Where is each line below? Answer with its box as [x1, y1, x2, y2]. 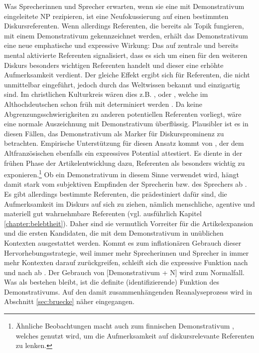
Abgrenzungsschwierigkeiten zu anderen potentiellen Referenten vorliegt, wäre [4, 108, 242, 119]
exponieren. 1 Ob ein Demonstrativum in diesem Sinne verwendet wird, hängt [4, 168, 239, 179]
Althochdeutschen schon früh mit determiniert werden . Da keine [4, 98, 202, 109]
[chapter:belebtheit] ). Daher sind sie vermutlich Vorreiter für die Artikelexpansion [4, 218, 254, 228]
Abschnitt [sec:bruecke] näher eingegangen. [4, 296, 134, 307]
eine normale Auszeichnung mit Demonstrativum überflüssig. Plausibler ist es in [4, 118, 249, 129]
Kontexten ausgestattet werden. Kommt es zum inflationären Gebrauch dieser [4, 237, 242, 248]
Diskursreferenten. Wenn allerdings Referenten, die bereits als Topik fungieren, [4, 20, 244, 31]
